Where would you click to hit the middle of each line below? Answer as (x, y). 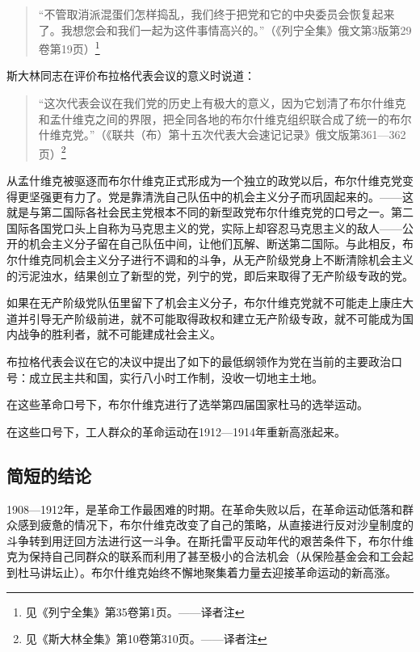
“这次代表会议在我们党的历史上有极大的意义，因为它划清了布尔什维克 (222, 103)
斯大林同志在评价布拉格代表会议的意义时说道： (131, 76)
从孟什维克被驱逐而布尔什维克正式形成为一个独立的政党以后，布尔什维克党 (204, 181)
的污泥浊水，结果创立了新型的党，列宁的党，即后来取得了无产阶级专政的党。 (210, 275)
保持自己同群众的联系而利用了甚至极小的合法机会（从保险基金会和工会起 (221, 556)
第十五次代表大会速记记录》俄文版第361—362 (287, 135)
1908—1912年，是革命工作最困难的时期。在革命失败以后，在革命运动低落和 (204, 509)
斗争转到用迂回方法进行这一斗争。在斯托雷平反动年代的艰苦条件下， (187, 540)
